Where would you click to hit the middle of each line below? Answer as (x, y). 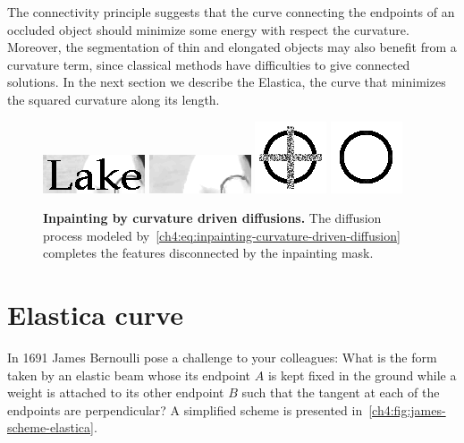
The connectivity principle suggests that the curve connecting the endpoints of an (231, 12)
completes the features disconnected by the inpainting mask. (208, 253)
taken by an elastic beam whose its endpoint (129, 375)
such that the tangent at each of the (341, 392)
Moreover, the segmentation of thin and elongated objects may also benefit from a (232, 47)
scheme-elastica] (51, 427)
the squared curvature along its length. (114, 99)
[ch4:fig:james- (407, 409)
